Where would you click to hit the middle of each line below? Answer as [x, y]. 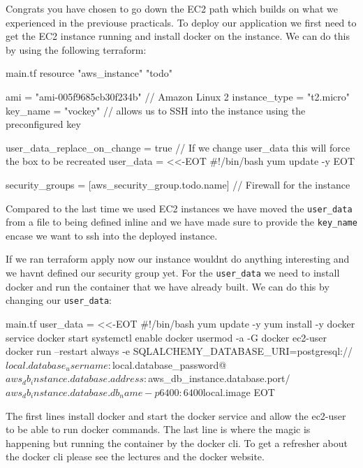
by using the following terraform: [76, 49]
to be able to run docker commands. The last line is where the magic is [158, 429]
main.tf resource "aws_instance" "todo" [89, 73]
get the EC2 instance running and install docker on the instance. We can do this [178, 36]
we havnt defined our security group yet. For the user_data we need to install [173, 273]
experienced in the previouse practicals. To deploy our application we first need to [181, 22]
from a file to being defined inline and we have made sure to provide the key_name [181, 222]
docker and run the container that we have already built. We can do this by [168, 286]
